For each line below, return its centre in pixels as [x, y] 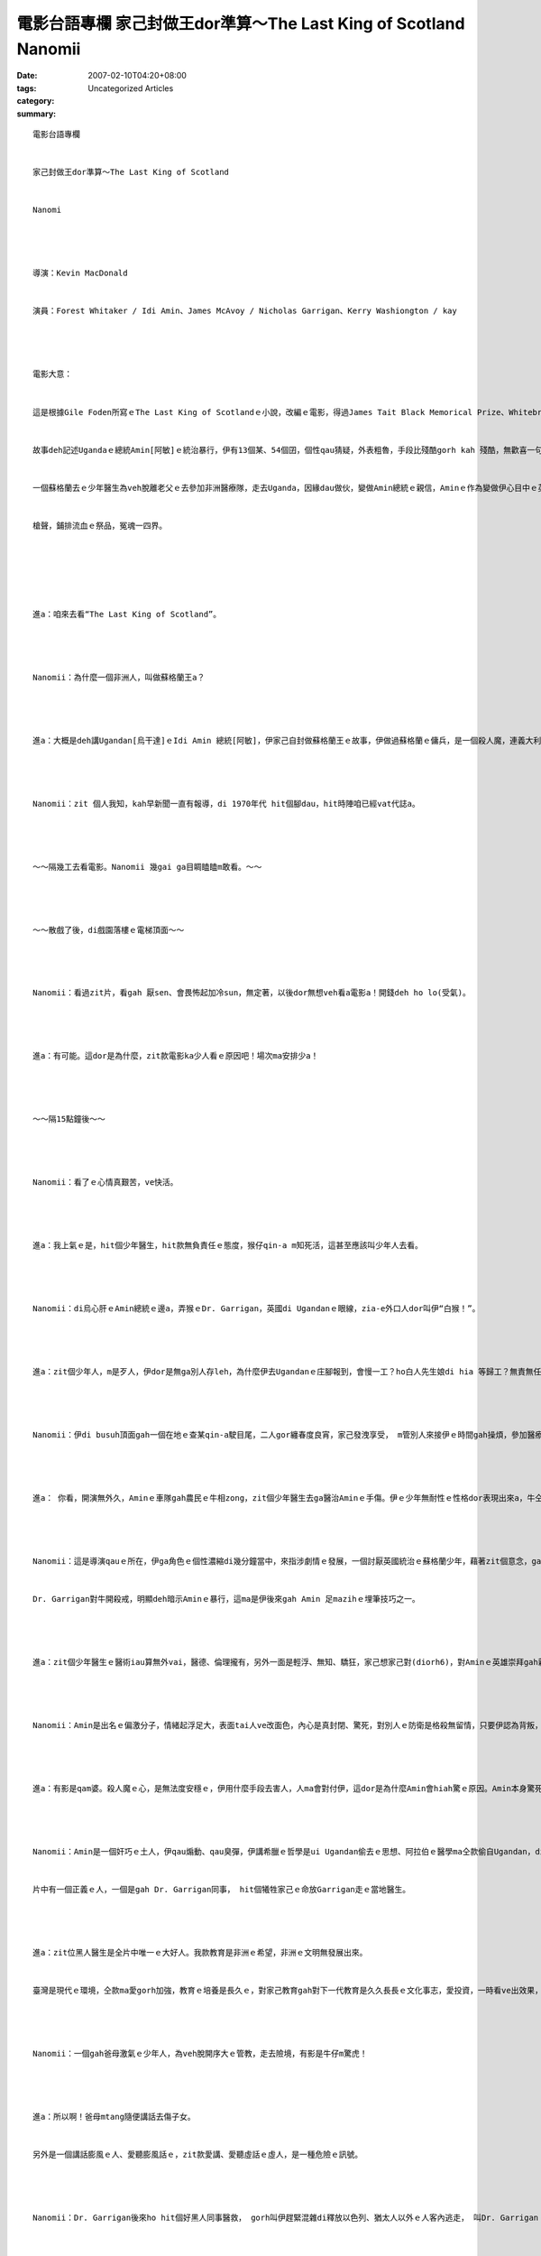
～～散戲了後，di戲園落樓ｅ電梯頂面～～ [109, 930]
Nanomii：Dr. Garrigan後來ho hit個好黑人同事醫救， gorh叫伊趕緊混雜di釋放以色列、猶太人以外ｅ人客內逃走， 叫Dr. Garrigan [286, 2218]
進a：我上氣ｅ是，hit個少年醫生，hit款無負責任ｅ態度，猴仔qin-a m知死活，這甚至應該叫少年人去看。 [228, 1246]
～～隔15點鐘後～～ [69, 1119]
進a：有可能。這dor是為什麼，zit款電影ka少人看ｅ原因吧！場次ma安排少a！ [176, 1056]
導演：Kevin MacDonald [80, 273]
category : [36, 101]
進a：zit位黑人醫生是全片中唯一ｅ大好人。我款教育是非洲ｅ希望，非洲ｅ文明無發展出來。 [200, 1953]
